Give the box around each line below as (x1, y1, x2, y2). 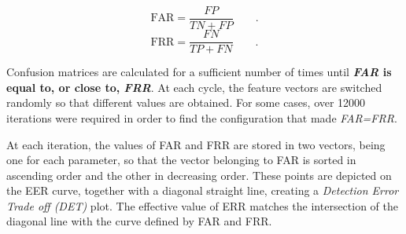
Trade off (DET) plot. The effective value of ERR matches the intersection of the (6, 197, 399, 214)
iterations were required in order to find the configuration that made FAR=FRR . (6, 109, 397, 126)
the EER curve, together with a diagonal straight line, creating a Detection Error (6, 182, 399, 199)
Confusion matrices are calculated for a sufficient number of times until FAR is (6, 64, 392, 80)
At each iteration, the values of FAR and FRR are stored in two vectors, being (6, 136, 386, 152)
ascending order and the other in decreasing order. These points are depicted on (6, 166, 392, 183)
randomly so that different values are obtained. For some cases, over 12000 (6, 94, 366, 111)
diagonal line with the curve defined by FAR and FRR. (6, 213, 272, 229)
